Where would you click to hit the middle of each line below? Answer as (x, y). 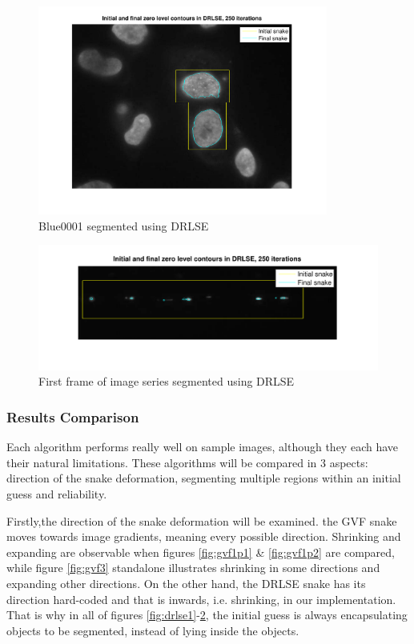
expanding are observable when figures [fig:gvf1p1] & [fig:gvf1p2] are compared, (201, 552)
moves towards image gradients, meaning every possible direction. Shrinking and (204, 536)
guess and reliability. (57, 493)
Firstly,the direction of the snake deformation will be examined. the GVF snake (202, 520)
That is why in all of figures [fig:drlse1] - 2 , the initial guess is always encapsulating (207, 615)
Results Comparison (73, 416)
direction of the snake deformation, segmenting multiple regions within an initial (204, 478)
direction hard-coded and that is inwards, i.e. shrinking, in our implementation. (201, 599)
